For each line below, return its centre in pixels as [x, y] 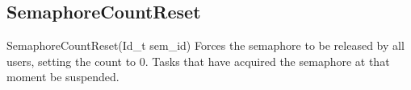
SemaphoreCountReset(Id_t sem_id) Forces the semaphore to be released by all [205, 45]
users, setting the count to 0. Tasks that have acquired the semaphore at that [198, 61]
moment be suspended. [63, 77]
